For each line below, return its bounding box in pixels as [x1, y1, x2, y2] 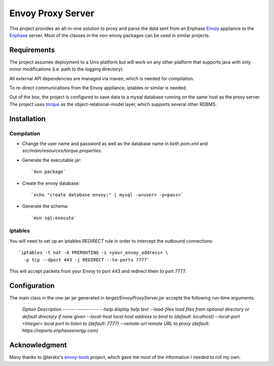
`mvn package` [31, 169, 66, 175]
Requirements [9, 46, 55, 54]
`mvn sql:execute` [31, 215, 77, 221]
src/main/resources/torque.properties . [22, 148, 102, 154]
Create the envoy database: [22, 180, 80, 186]
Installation [9, 114, 46, 123]
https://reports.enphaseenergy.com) [22, 327, 98, 334]
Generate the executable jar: [22, 157, 82, 163]
